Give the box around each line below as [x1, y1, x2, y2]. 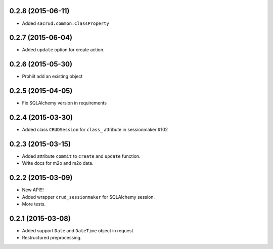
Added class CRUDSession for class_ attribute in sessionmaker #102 [22, 127, 168, 133]
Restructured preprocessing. [22, 235, 82, 241]
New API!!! [22, 187, 44, 193]
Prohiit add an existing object [22, 74, 83, 80]
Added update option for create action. [22, 47, 105, 53]
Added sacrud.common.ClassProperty [22, 20, 110, 26]
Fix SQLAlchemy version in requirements [22, 100, 107, 106]
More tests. [22, 201, 46, 207]
